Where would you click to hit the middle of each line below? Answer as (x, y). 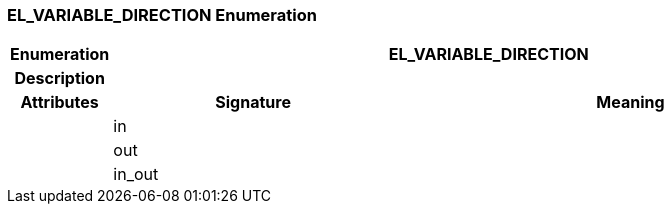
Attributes (59, 102)
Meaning (630, 102)
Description (59, 78)
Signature (253, 102)
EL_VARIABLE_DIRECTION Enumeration (162, 15)
